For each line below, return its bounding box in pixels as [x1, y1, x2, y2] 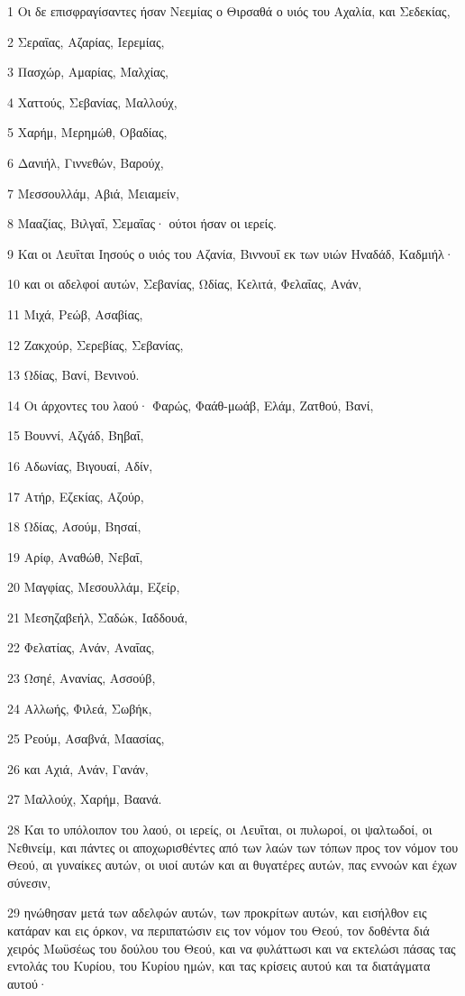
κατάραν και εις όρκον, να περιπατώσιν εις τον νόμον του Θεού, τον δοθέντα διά [7, 921, 430, 939]
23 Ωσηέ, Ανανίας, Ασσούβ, [7, 669, 156, 687]
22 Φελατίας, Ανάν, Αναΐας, [7, 638, 155, 657]
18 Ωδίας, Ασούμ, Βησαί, [7, 517, 141, 536]
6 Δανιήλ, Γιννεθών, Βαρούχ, [7, 152, 164, 171]
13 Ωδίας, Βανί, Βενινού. [7, 365, 140, 384]
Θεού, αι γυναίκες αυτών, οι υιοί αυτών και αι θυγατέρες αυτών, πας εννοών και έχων [7, 855, 457, 874]
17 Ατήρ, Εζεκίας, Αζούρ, [7, 486, 144, 505]
